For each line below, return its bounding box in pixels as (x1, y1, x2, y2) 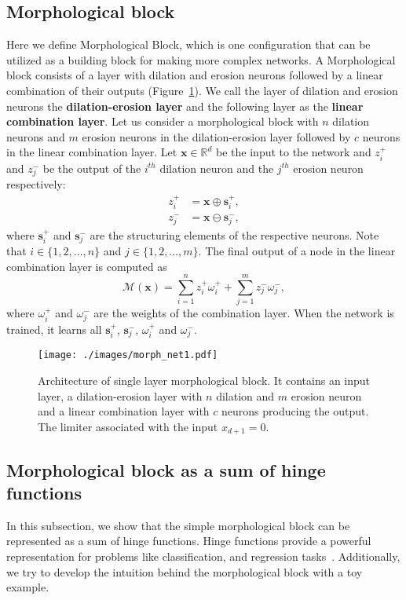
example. (6, 579, 49, 595)
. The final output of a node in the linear (198, 243, 396, 259)
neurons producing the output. (221, 403, 369, 419)
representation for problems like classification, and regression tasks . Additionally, (6, 547, 401, 564)
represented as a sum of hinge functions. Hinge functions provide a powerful (6, 532, 371, 549)
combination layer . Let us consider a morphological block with (6, 113, 319, 130)
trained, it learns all (6, 320, 102, 337)
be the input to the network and (216, 144, 371, 160)
